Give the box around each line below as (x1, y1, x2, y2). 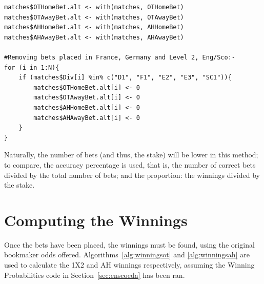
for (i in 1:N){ (4, 64, 59, 71)
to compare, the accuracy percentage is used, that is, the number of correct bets (4, 159, 256, 170)
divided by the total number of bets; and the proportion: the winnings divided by (4, 169, 260, 180)
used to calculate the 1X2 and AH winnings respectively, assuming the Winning (4, 259, 255, 270)
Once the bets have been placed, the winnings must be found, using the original (4, 239, 255, 250)
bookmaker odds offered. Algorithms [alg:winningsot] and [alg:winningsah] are (4, 249, 250, 260)
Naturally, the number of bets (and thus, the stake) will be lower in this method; (4, 149, 258, 160)
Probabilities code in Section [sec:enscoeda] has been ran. (4, 269, 185, 280)
